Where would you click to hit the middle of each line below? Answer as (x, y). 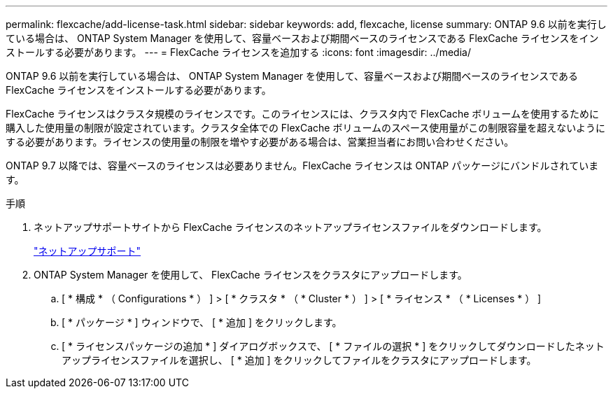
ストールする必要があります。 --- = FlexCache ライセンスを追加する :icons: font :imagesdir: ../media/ (238, 52)
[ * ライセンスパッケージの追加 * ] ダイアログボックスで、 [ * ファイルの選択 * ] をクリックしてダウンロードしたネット (333, 346)
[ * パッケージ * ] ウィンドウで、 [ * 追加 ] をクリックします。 (202, 322)
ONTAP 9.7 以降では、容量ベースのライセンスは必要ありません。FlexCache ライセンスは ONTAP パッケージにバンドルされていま (302, 166)
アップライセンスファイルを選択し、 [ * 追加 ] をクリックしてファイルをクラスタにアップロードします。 (299, 360)
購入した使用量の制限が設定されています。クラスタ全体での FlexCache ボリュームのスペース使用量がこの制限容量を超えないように (306, 128)
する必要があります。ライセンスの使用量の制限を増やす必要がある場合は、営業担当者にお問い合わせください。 (260, 142)
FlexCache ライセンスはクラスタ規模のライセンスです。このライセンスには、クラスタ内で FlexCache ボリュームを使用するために (302, 114)
